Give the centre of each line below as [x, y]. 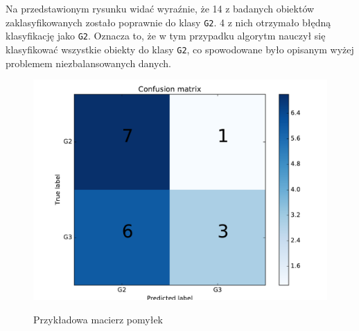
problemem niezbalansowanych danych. [88, 63]
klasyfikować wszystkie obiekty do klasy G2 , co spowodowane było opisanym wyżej [180, 49]
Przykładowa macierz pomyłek [98, 319]
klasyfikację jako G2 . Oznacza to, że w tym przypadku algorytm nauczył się [166, 36]
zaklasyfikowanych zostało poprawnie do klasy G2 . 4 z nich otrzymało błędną [168, 22]
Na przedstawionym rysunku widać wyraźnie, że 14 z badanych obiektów [160, 8]
